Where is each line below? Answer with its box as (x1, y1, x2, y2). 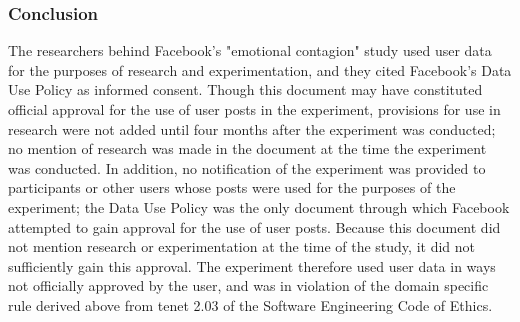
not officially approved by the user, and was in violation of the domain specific (8, 275, 489, 296)
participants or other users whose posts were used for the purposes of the (8, 177, 456, 198)
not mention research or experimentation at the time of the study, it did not (8, 236, 475, 257)
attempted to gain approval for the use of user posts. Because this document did (8, 216, 501, 237)
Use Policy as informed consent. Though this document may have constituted (8, 79, 483, 100)
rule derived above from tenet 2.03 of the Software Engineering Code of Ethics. (8, 294, 493, 315)
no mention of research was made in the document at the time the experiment (8, 138, 487, 159)
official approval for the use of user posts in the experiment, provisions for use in (8, 99, 501, 119)
